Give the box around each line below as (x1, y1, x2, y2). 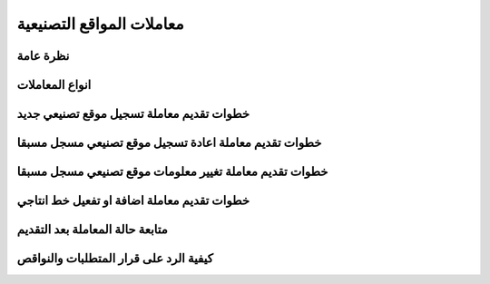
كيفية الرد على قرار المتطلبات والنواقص (16, 250, 213, 267)
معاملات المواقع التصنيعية (16, 14, 185, 34)
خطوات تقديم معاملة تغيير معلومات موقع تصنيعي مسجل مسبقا (16, 164, 328, 180)
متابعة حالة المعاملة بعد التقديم (16, 222, 168, 238)
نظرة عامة (16, 48, 70, 64)
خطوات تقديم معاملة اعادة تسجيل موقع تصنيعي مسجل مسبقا (16, 135, 322, 151)
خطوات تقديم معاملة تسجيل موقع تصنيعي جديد (16, 106, 250, 122)
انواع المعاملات (16, 77, 92, 93)
